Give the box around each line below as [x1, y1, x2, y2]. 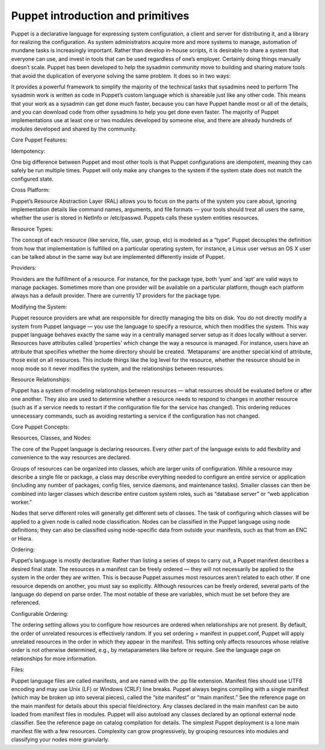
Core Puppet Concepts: [11, 423, 70, 430]
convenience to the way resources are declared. [11, 454, 131, 461]
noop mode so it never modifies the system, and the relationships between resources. [11, 365, 224, 372]
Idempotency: [11, 147, 46, 155]
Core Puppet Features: [11, 136, 67, 144]
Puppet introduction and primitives [11, 9, 190, 22]
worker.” [11, 498, 32, 506]
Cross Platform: [11, 187, 50, 194]
